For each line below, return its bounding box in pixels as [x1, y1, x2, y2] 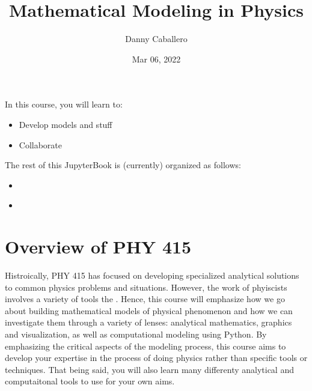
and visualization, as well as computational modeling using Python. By [5, 327, 267, 340]
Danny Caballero [125, 32, 188, 45]
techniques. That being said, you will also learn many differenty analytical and [5, 363, 294, 375]
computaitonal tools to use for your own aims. [5, 375, 175, 387]
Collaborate [19, 138, 63, 151]
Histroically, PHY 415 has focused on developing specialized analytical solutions [5, 269, 299, 281]
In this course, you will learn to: [5, 98, 123, 111]
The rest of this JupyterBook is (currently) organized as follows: [5, 159, 241, 171]
